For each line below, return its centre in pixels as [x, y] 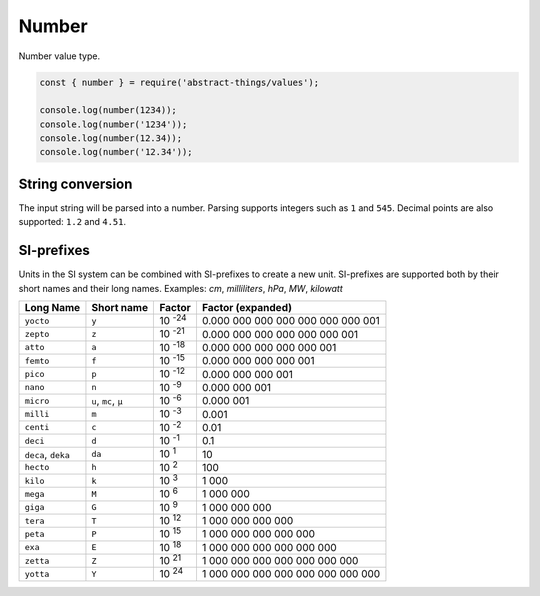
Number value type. [59, 56]
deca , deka [47, 454]
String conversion [75, 183]
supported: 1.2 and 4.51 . [72, 222]
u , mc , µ [107, 401]
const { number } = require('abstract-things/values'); [179, 82]
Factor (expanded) [247, 308]
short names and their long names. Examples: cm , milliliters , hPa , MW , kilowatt [181, 288]
